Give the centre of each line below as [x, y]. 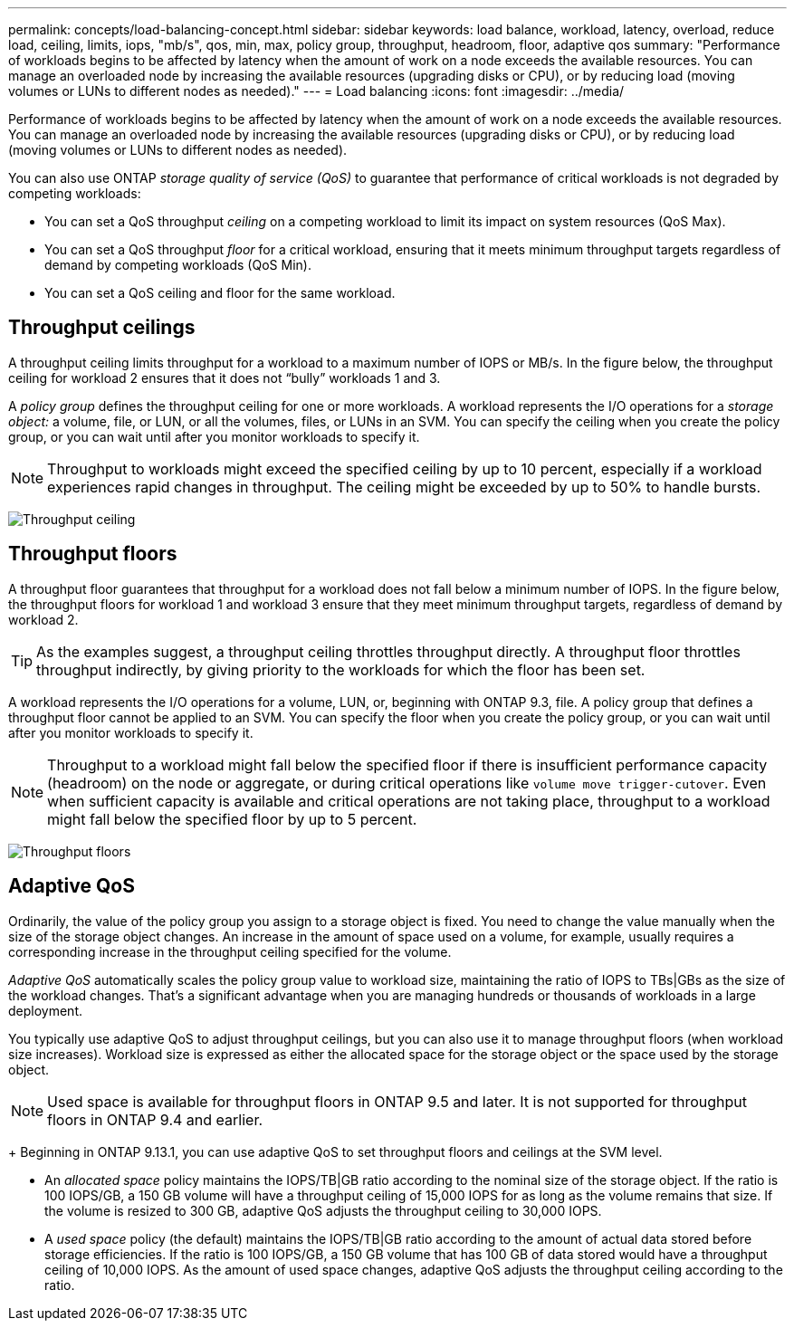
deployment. [45, 1010]
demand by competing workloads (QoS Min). [178, 265]
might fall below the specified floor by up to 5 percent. [232, 819]
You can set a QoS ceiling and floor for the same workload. [220, 293]
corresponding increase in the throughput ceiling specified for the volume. [230, 951]
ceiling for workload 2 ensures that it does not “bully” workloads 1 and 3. [225, 377]
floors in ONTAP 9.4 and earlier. [155, 1119]
